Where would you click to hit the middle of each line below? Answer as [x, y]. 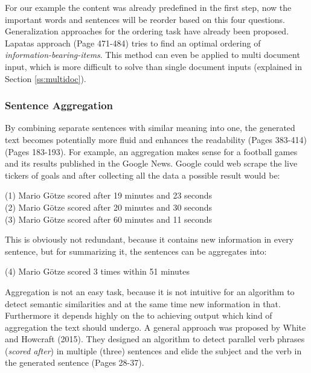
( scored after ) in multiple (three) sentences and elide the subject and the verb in [153, 350]
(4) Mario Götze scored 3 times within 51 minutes [98, 271]
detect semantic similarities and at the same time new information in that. [143, 303]
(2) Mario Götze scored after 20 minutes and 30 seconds [109, 207]
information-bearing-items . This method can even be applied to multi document [152, 55]
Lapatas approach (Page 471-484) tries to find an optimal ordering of [133, 43]
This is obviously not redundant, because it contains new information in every [149, 239]
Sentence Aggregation [59, 105]
